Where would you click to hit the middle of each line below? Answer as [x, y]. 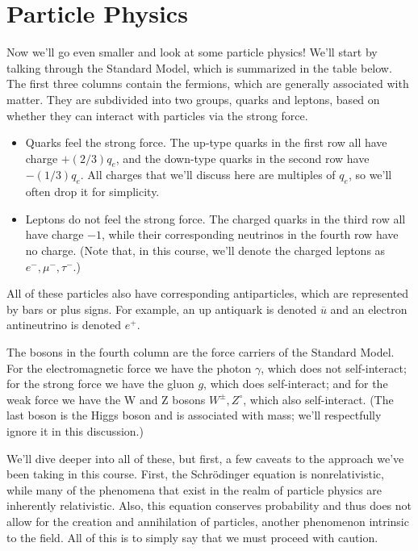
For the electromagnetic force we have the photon [129, 367]
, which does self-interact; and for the [296, 384]
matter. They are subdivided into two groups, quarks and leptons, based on [193, 99]
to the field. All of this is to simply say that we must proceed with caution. [192, 537]
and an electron [369, 309]
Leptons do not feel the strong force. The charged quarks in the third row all [215, 218]
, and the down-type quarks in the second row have [242, 158]
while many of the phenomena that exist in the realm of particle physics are [194, 489]
